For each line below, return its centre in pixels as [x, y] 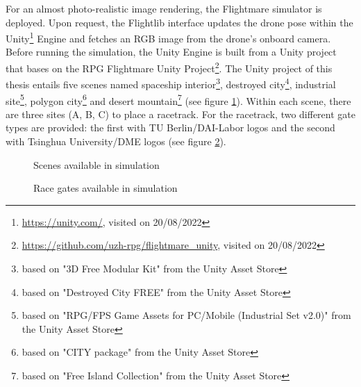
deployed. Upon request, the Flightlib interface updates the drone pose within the [179, 22]
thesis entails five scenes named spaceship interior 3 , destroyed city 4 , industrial [171, 83]
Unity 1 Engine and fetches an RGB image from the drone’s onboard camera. [168, 37]
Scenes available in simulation [96, 164]
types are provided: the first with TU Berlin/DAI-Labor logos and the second [170, 127]
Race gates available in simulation [106, 188]
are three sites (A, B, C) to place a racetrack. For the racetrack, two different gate [180, 114]
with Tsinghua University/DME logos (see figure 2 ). [116, 141]
